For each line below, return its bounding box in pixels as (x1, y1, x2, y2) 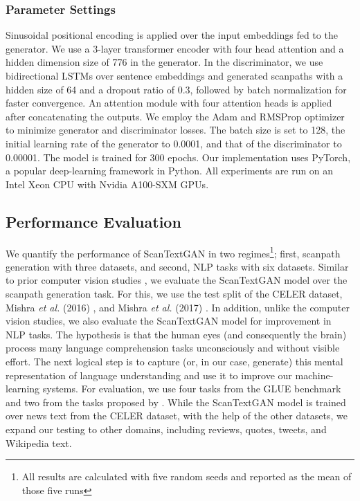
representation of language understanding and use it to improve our (6, 367, 292, 382)
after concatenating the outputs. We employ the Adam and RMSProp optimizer (6, 109, 345, 123)
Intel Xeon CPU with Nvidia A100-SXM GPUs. (6, 176, 209, 191)
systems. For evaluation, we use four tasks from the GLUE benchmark (42, 381, 341, 396)
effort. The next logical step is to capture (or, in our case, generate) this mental (6, 354, 343, 368)
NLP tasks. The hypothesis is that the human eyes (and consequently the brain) (6, 327, 347, 341)
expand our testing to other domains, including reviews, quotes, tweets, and (6, 421, 327, 436)
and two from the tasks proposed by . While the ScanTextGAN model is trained (6, 394, 346, 409)
